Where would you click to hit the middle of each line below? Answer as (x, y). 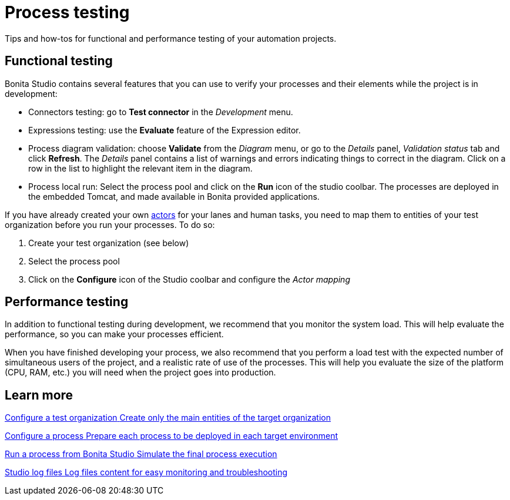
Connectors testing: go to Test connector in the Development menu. (161, 112)
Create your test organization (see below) (109, 243)
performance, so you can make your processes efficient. (114, 334)
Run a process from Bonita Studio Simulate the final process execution (141, 454)
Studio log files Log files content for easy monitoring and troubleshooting (146, 472)
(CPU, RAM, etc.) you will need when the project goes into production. (140, 373)
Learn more (39, 395)
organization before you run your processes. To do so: (110, 224)
